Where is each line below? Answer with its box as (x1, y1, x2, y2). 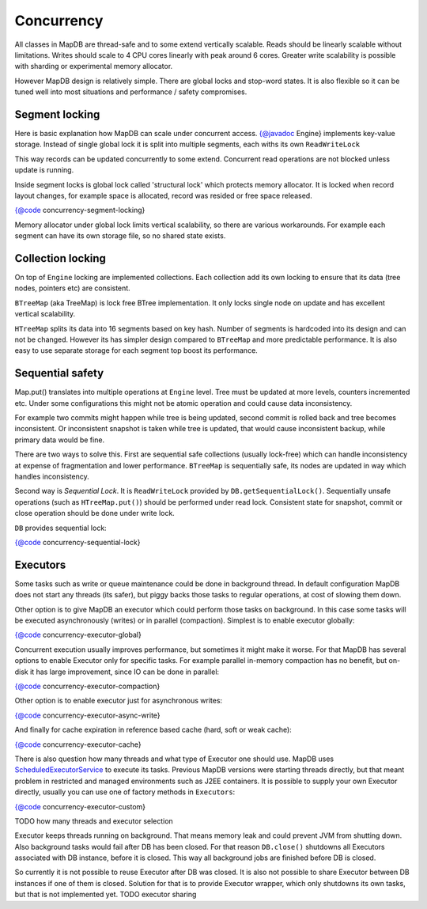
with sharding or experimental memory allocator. (14, 62, 173, 71)
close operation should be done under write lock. (14, 509, 176, 518)
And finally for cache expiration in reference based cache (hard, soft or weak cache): (14, 725, 292, 735)
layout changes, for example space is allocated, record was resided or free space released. (14, 191, 312, 200)
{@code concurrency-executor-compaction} (14, 681, 161, 691)
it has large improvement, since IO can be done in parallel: (29, 667, 220, 676)
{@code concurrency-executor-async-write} (14, 710, 161, 720)
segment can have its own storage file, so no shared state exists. (14, 231, 226, 241)
